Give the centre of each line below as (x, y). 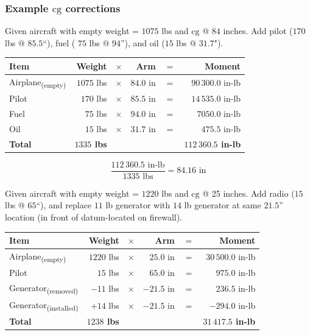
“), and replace (64, 205)
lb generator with (138, 205)
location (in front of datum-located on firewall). (94, 217)
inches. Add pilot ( (258, 31)
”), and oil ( (143, 42)
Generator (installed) (44, 305)
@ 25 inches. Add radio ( (248, 193)
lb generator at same (223, 205)
